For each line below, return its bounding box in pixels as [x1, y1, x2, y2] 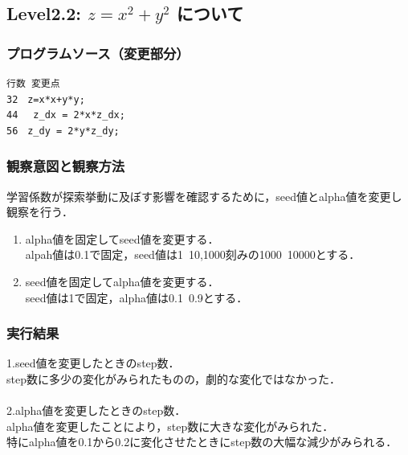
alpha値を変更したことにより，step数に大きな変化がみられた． [6, 417, 334, 434]
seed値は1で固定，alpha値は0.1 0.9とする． [25, 289, 248, 305]
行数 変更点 [6, 78, 60, 89]
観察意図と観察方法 [6, 156, 125, 176]
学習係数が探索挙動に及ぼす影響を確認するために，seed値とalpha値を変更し [6, 187, 402, 204]
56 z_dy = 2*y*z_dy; [6, 125, 120, 137]
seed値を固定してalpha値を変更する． [25, 273, 219, 289]
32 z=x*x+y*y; [6, 93, 85, 105]
